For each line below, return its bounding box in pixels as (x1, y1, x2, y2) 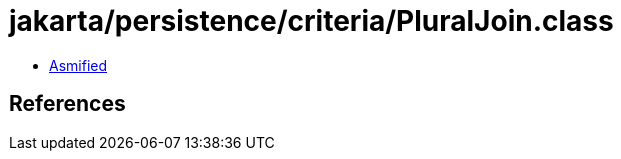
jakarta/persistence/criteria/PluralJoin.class (9, 4, 614, 38)
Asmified (49, 56, 108, 74)
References (9, 91, 126, 117)
